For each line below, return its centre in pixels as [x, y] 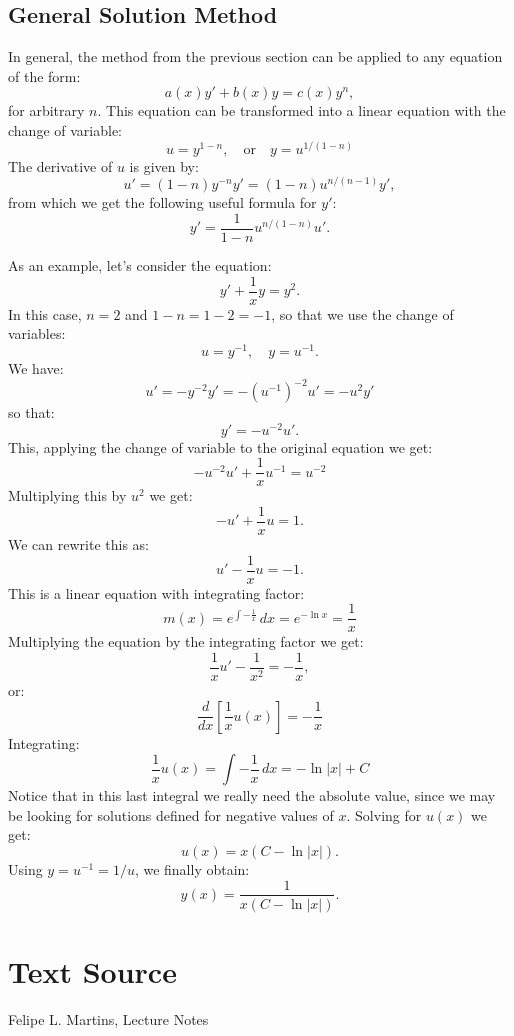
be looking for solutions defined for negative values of [171, 814]
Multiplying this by [67, 495]
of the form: [44, 75]
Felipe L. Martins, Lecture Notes [108, 1018]
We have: [36, 367]
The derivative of [60, 165]
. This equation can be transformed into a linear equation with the [301, 110]
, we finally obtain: [192, 868]
